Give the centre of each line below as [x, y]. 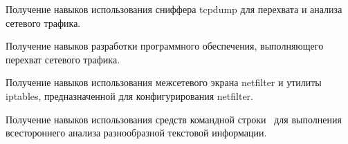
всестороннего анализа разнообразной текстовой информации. [136, 133]
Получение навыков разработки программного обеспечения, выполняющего [165, 46]
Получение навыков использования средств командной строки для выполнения [174, 119]
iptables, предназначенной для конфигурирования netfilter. [129, 95]
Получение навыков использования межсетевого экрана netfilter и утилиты [164, 82]
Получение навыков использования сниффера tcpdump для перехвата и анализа [174, 9]
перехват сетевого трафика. [63, 59]
